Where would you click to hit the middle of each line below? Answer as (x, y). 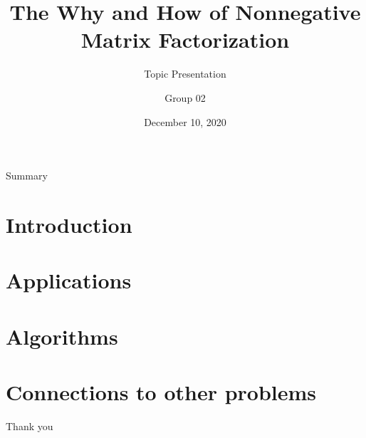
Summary (27, 176)
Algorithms (62, 336)
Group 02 (185, 97)
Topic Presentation (185, 74)
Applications (69, 280)
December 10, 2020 (185, 121)
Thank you (30, 426)
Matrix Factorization (185, 40)
